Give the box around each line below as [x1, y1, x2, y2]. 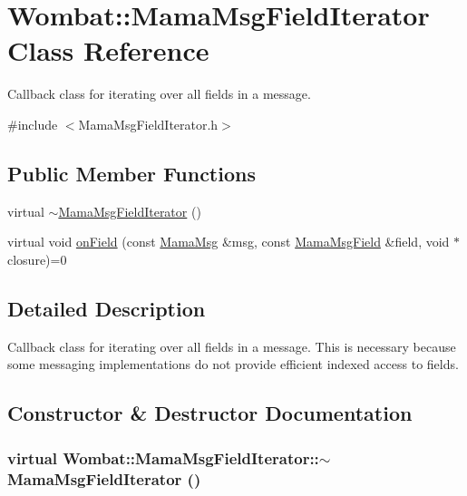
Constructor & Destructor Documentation [7, 399, 413, 427]
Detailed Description [7, 294, 206, 322]
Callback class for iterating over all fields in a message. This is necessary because [7, 336, 456, 355]
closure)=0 [7, 249, 67, 268]
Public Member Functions [7, 159, 256, 187]
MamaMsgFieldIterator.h [78, 114, 219, 133]
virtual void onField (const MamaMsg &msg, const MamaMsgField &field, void [7, 232, 450, 251]
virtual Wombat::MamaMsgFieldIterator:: [7, 446, 319, 469]
